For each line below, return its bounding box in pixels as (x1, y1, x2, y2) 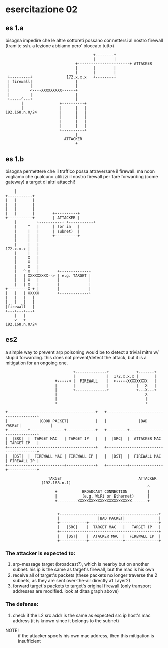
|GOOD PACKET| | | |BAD (39, 418, 148, 424)
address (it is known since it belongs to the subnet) (12, 618, 120, 624)
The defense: (5, 600, 39, 607)
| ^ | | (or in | (14, 224, 80, 229)
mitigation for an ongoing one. (5, 360, 68, 366)
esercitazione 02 (5, 4, 78, 15)
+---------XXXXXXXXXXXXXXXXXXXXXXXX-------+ (54, 498, 150, 503)
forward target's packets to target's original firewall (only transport (12, 583, 151, 589)
